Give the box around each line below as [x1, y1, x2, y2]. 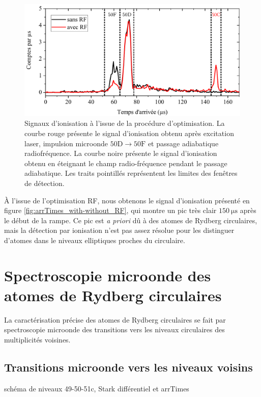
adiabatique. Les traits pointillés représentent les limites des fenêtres [24, 168, 238, 178]
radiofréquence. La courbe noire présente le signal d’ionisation [24, 148, 217, 158]
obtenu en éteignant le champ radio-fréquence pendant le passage [24, 157, 227, 168]
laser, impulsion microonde [24, 138, 108, 148]
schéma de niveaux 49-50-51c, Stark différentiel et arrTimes [4, 383, 189, 393]
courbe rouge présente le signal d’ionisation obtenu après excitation [24, 128, 234, 139]
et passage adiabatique [148, 138, 219, 148]
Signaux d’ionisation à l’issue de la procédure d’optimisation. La [24, 118, 225, 128]
